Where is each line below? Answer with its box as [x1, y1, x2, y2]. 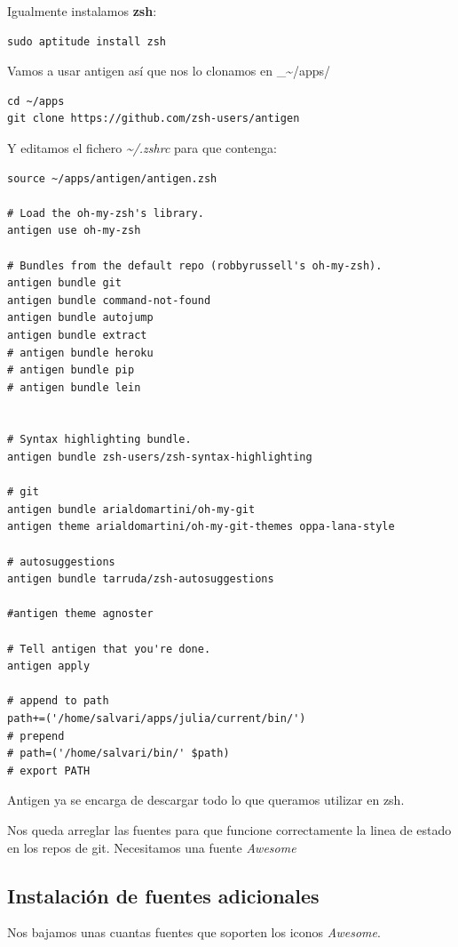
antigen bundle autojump [7, 311, 154, 325]
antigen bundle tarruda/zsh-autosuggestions [7, 573, 274, 586]
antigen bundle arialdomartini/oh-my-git [7, 502, 256, 516]
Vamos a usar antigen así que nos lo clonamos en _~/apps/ [7, 61, 331, 80]
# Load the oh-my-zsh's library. [7, 206, 204, 220]
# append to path [7, 694, 109, 708]
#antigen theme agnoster [7, 607, 154, 621]
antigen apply [7, 660, 91, 673]
